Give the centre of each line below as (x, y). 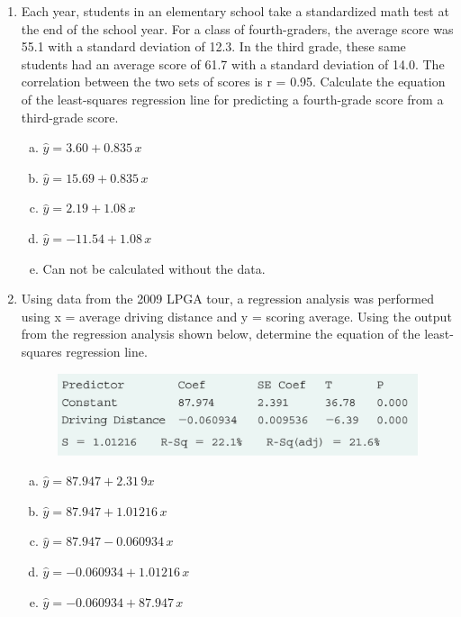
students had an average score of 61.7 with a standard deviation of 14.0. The (233, 64)
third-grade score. (70, 117)
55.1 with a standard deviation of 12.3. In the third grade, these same (213, 46)
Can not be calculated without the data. (154, 268)
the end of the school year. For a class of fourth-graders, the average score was (237, 28)
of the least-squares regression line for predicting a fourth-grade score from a (232, 99)
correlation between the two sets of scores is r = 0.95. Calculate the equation (233, 82)
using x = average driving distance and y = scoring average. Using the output (236, 316)
